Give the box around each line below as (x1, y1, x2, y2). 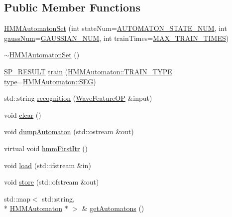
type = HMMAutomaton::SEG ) (4, 76, 96, 86)
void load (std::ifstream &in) (4, 160, 91, 170)
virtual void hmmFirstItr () (4, 143, 88, 153)
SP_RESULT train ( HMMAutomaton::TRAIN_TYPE (4, 66, 172, 76)
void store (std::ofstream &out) (4, 177, 99, 187)
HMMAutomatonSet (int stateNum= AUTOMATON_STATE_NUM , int (4, 23, 227, 33)
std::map (4, 193, 30, 204)
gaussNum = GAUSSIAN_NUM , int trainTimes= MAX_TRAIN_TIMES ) (4, 32, 229, 43)
